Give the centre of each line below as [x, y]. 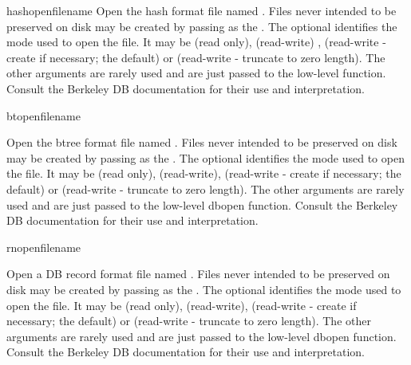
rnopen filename [44, 247]
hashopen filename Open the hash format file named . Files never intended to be [202, 10]
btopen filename [43, 115]
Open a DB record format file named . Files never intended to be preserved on [198, 274]
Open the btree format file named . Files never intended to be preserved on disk [202, 142]
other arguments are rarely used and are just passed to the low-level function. [196, 73]
